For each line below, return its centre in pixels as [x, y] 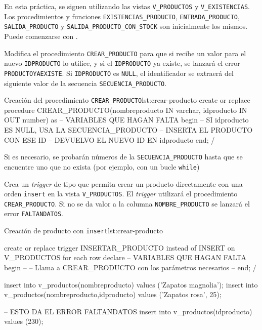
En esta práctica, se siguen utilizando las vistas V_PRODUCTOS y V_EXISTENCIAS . [127, 6]
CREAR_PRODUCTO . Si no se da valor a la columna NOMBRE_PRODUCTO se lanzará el [127, 203]
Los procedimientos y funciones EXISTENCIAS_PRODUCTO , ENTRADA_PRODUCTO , [122, 16]
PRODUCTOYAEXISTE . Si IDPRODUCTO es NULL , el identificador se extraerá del [119, 73]
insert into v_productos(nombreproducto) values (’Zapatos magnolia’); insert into [131, 284]
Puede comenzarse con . [41, 36]
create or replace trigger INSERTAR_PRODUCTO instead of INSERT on [120, 247]
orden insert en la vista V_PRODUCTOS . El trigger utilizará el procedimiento [121, 194]
